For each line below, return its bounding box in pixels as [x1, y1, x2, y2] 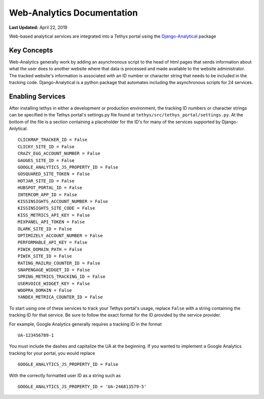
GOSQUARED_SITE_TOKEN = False [18, 171, 90, 177]
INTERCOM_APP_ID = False [18, 192, 77, 198]
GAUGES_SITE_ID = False [18, 157, 75, 163]
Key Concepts [9, 46, 53, 54]
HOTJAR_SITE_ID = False [18, 178, 75, 183]
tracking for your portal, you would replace [9, 350, 95, 356]
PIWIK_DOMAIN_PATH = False [18, 246, 83, 252]
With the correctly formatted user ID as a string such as [9, 372, 121, 378]
